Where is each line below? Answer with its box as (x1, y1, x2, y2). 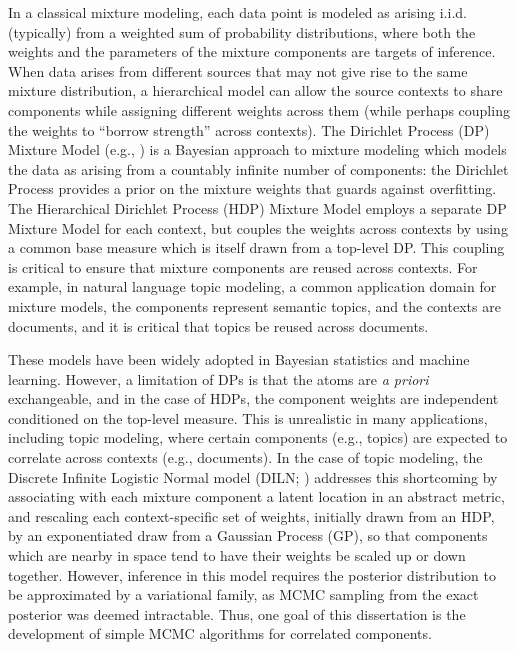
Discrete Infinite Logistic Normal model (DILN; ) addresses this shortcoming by (8, 466, 498, 487)
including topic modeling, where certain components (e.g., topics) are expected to (8, 427, 508, 448)
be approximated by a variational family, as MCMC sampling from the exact (8, 584, 479, 605)
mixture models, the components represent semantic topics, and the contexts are (8, 295, 501, 316)
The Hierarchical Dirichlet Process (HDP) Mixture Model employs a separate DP (8, 197, 507, 218)
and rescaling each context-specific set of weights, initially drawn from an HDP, (8, 505, 495, 526)
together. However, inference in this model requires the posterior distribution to (8, 564, 496, 585)
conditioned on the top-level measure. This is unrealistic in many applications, (8, 407, 488, 428)
